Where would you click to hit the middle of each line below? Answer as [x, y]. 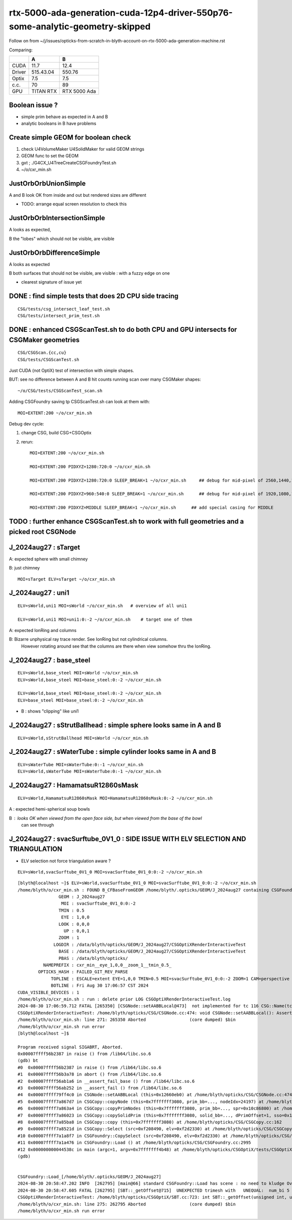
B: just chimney [24, 568]
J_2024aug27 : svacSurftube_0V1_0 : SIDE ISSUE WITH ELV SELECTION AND [128, 839]
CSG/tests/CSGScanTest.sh [49, 359]
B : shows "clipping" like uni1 [50, 711]
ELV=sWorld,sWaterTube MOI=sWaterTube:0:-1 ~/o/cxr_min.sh [90, 772]
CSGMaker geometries [44, 340]
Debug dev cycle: [27, 424]
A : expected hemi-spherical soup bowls [49, 809]
